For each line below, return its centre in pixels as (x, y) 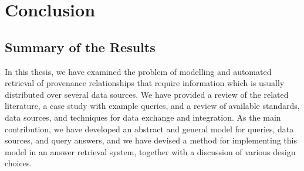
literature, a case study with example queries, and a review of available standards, (152, 106)
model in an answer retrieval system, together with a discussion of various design (150, 151)
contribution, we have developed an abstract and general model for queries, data (149, 129)
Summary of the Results (80, 47)
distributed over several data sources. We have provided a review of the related (147, 94)
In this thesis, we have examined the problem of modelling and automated (138, 71)
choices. (18, 163)
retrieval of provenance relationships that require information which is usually (145, 83)
